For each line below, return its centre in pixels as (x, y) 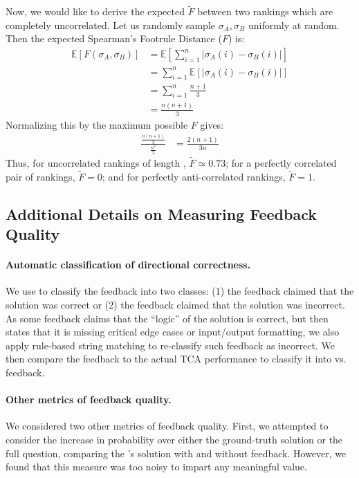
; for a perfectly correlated (281, 163)
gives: (212, 124)
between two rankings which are (265, 11)
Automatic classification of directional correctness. (128, 265)
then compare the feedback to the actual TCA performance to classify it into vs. (176, 359)
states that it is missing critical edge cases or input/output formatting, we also (173, 332)
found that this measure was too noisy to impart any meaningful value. (156, 467)
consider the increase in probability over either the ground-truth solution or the (174, 439)
